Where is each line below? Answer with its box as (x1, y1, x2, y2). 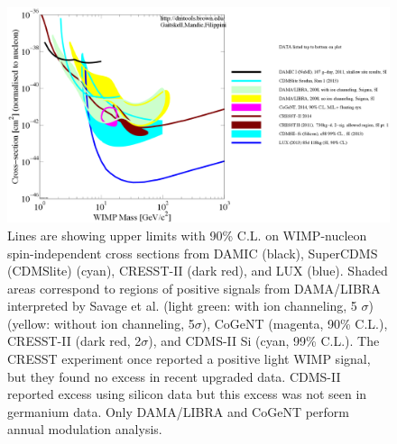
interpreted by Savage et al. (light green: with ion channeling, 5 (7, 296, 357, 315)
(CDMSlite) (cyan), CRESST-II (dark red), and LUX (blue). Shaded (7, 261, 388, 280)
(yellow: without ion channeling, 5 (7, 313, 195, 332)
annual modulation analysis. (7, 420, 162, 439)
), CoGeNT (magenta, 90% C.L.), (201, 313, 388, 332)
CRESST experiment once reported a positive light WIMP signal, (7, 349, 371, 368)
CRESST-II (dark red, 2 (7, 331, 142, 350)
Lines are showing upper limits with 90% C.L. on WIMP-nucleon (7, 225, 367, 244)
